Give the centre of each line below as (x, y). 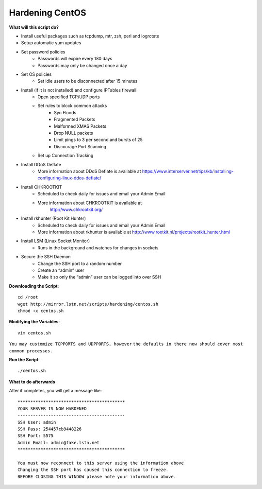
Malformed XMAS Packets (80, 126)
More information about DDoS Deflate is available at (89, 171)
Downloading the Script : (34, 286)
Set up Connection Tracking (65, 156)
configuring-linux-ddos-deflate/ (69, 178)
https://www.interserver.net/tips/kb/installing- (188, 171)
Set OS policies (36, 74)
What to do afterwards (32, 382)
